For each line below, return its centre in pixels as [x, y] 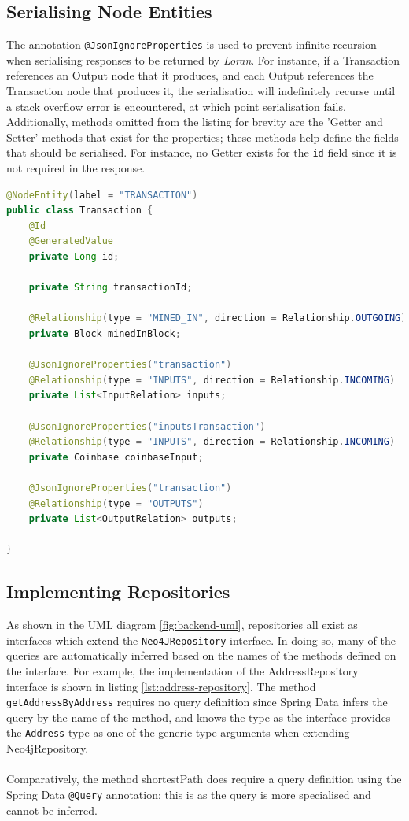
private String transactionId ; [111, 288]
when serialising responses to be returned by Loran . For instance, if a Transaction [203, 59]
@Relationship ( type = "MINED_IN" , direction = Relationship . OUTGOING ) [217, 318]
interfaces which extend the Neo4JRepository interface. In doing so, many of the [201, 640]
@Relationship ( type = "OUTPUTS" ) [116, 503]
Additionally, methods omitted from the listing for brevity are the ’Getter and [195, 122]
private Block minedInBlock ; [105, 334]
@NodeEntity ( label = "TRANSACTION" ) [102, 195]
